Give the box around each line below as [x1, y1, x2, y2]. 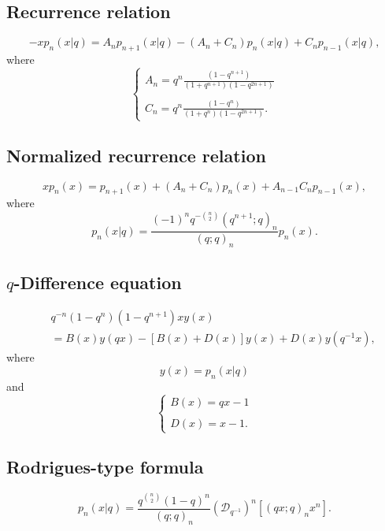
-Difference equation [13, 269, 182, 294]
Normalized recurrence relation [6, 143, 266, 167]
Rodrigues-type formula [6, 455, 204, 479]
